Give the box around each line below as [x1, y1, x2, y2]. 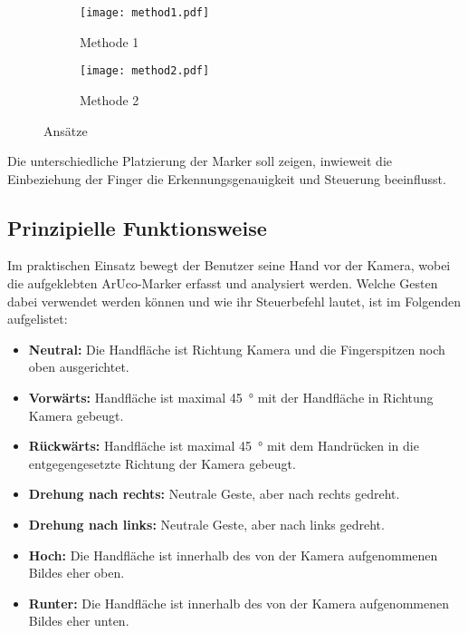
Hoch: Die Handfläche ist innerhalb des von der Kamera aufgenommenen [28, 545, 438, 564]
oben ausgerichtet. [28, 357, 129, 376]
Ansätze [43, 121, 88, 140]
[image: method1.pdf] [80, 6, 210, 19]
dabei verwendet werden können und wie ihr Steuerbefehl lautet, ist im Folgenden [7, 291, 461, 310]
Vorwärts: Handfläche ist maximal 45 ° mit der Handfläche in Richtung [28, 388, 434, 407]
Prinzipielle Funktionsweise [7, 213, 267, 241]
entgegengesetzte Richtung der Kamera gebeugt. [28, 453, 296, 472]
